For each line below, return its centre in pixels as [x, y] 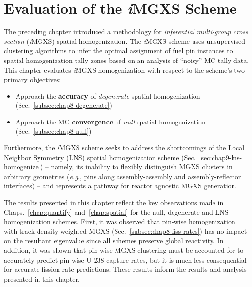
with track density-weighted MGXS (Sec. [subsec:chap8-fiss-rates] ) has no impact [126, 231]
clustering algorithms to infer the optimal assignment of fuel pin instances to [118, 51]
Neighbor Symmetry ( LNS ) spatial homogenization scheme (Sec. [100, 157]
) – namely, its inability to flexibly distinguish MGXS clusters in [136, 167]
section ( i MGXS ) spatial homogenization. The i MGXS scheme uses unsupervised [125, 41]
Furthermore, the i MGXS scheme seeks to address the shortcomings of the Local [124, 148]
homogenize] [22, 167]
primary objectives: [33, 79]
